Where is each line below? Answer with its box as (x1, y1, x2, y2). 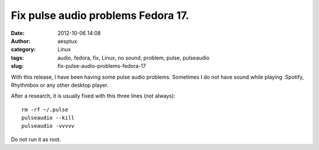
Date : (11, 30, 25, 37)
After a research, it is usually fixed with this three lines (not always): (11, 92, 175, 100)
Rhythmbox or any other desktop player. (11, 81, 109, 89)
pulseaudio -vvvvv (21, 123, 75, 129)
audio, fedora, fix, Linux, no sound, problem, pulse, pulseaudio (57, 54, 210, 61)
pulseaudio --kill (21, 115, 75, 121)
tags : (11, 54, 24, 61)
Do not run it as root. (11, 136, 61, 143)
